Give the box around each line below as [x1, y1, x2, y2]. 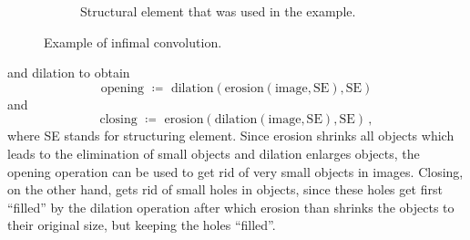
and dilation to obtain [7, 63, 130, 82]
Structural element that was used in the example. [80, 2, 356, 20]
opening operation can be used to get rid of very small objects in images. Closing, [7, 162, 464, 181]
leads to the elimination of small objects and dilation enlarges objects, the [7, 143, 420, 162]
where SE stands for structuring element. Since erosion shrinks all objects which [7, 126, 455, 145]
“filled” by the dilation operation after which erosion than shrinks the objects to [7, 197, 455, 216]
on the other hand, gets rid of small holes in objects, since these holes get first [7, 180, 443, 199]
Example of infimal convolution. [44, 32, 222, 51]
